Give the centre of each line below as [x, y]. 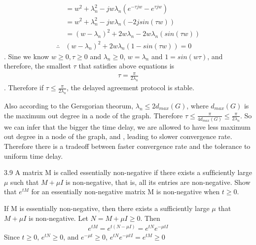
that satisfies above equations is [127, 66]
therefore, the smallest [37, 66]
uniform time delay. [34, 156]
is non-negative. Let [58, 218]
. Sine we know [27, 56]
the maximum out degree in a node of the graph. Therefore [93, 115]
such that [25, 182]
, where [198, 105]
